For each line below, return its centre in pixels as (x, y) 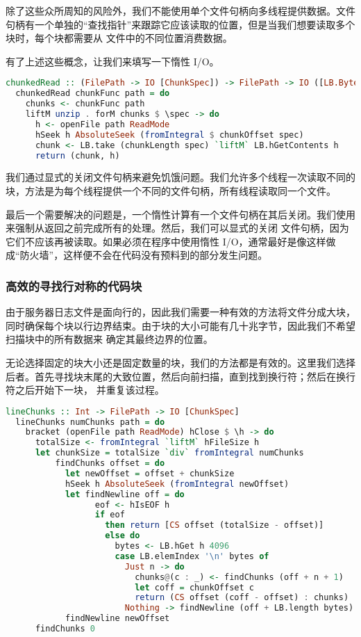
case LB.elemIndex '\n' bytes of (192, 556)
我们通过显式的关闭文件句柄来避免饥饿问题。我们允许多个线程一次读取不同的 (180, 177)
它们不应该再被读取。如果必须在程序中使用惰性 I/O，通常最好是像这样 (166, 241)
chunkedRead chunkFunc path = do (93, 94)
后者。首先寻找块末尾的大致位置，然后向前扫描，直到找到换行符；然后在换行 (180, 376)
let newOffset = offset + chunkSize (150, 473)
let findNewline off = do (125, 494)
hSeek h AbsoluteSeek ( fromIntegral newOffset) (177, 484)
